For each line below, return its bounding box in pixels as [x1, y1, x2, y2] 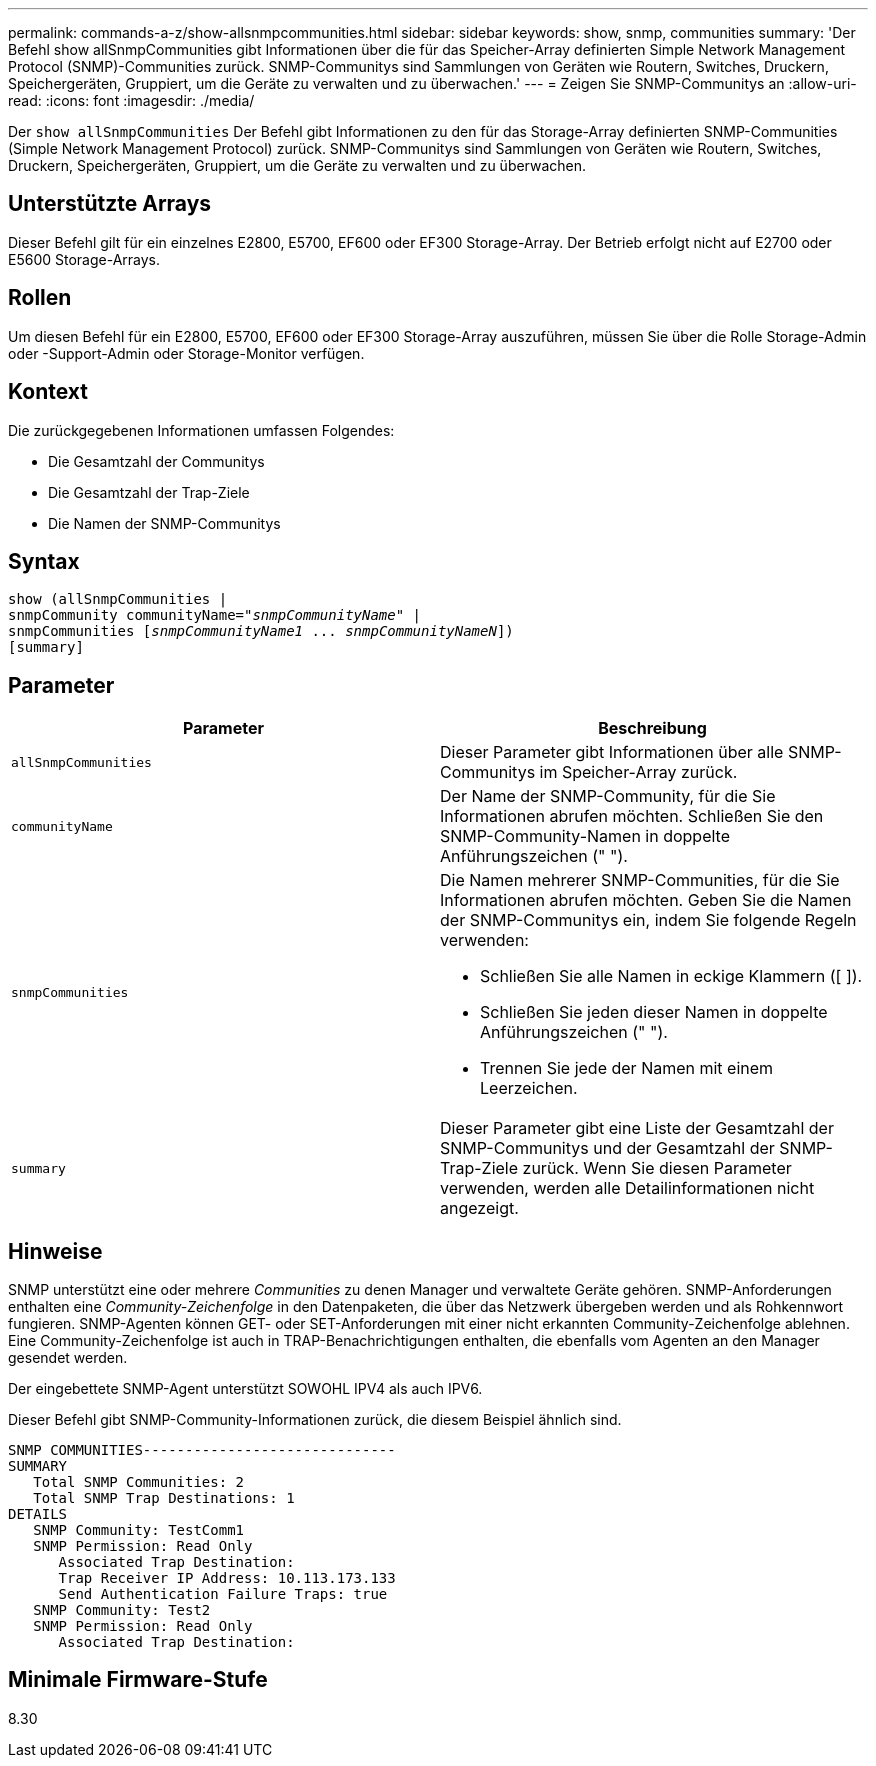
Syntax [8, 548, 80, 574]
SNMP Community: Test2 [33, 1602, 211, 1619]
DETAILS [8, 1506, 68, 1523]
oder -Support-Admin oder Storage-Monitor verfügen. [8, 344, 365, 362]
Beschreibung [598, 718, 707, 739]
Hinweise [8, 1238, 103, 1264]
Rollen [8, 285, 72, 311]
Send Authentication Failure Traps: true [58, 1586, 388, 1603]
